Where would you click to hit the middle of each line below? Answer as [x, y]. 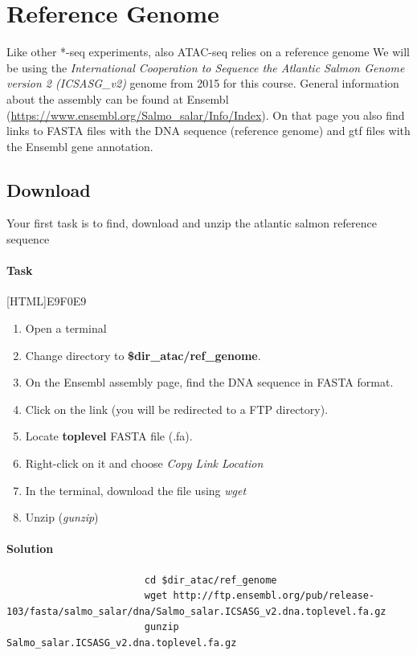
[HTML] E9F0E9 [47, 301]
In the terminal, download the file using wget [136, 490]
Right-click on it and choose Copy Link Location [144, 463]
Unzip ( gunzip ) [62, 517]
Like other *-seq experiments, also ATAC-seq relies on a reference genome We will [208, 52]
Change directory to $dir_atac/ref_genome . [143, 355]
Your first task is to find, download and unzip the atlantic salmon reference [192, 223]
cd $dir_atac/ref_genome [211, 580]
